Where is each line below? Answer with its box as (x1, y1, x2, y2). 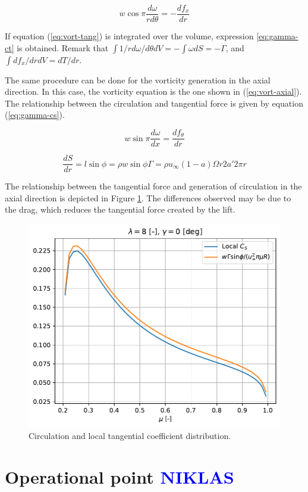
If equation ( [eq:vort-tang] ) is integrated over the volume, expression (5, 30, 254, 42)
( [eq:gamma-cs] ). (5, 108, 65, 121)
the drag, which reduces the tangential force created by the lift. (5, 203, 235, 216)
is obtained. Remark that (17, 41, 109, 54)
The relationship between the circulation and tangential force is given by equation (5, 96, 303, 109)
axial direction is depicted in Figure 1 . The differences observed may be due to (5, 191, 291, 204)
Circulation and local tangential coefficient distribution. (29, 429, 231, 442)
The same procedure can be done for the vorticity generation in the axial (5, 73, 271, 86)
